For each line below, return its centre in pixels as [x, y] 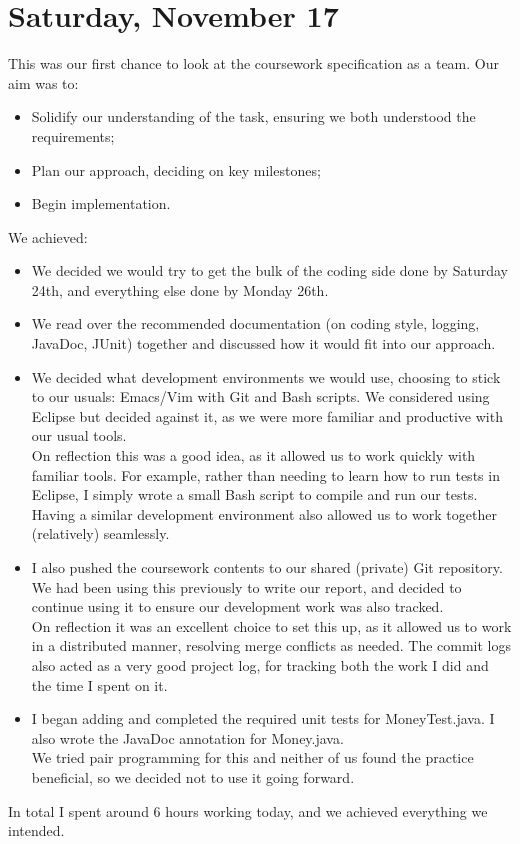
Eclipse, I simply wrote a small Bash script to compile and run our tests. [254, 494]
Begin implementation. [101, 203]
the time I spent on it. [99, 684]
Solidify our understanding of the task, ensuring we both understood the [253, 116]
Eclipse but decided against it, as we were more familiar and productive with [267, 415]
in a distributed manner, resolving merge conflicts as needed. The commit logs [271, 645]
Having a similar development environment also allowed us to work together [264, 513]
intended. [36, 830]
